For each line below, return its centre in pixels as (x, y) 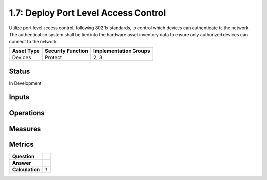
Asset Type (26, 51)
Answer (22, 163)
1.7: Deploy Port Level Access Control (88, 13)
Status (20, 71)
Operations (27, 113)
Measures (25, 129)
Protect (54, 57)
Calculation (26, 170)
